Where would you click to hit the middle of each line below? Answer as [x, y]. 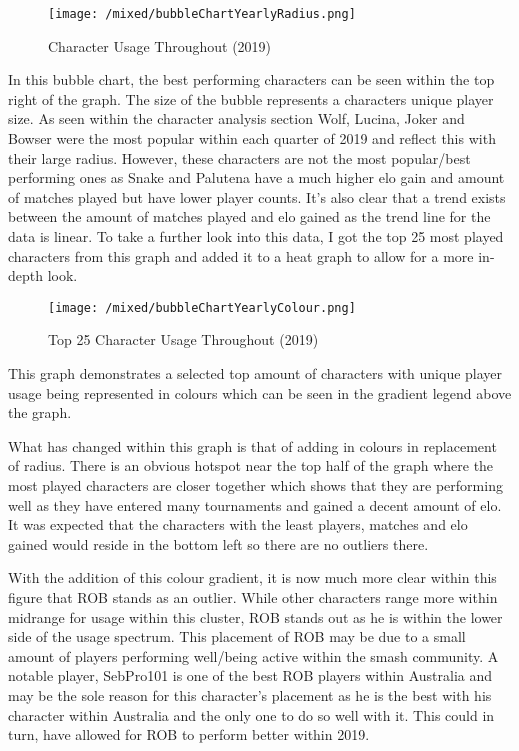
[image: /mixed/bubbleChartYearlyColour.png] [202, 307]
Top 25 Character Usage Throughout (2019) [183, 339]
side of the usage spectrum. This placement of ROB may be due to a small [237, 636]
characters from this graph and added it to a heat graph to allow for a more [241, 255]
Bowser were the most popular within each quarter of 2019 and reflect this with [252, 138]
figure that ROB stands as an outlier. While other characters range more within [253, 596]
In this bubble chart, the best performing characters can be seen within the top [251, 79]
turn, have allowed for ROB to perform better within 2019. [189, 734]
